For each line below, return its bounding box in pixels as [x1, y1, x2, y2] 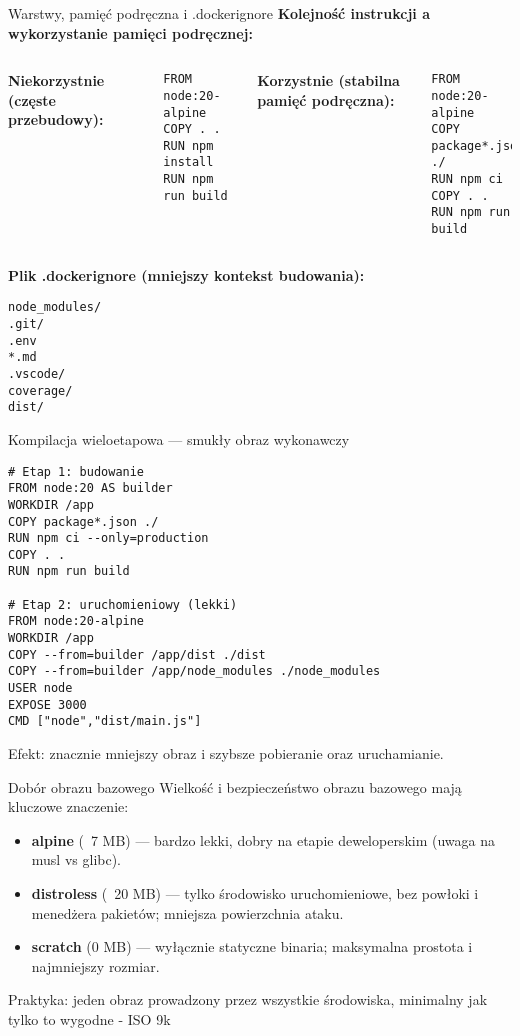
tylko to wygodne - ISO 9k [8, 1008, 171, 1029]
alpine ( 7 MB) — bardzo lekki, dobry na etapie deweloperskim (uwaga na [31, 829, 495, 850]
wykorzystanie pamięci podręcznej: [8, 22, 253, 43]
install [163, 155, 214, 170]
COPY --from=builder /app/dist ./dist [8, 647, 266, 662]
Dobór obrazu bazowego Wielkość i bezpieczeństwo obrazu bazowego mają [8, 776, 462, 797]
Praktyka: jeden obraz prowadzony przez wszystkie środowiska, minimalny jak [8, 989, 488, 1010]
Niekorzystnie [8, 70, 105, 91]
